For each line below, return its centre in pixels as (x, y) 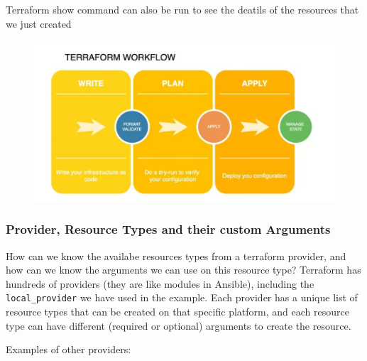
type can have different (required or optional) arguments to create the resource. (179, 325)
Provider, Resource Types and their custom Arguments (168, 229)
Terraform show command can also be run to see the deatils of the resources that (182, 9)
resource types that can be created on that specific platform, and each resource (177, 312)
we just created (39, 23)
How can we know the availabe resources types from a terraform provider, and (176, 255)
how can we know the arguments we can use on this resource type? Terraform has (183, 270)
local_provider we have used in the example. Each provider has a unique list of (182, 297)
